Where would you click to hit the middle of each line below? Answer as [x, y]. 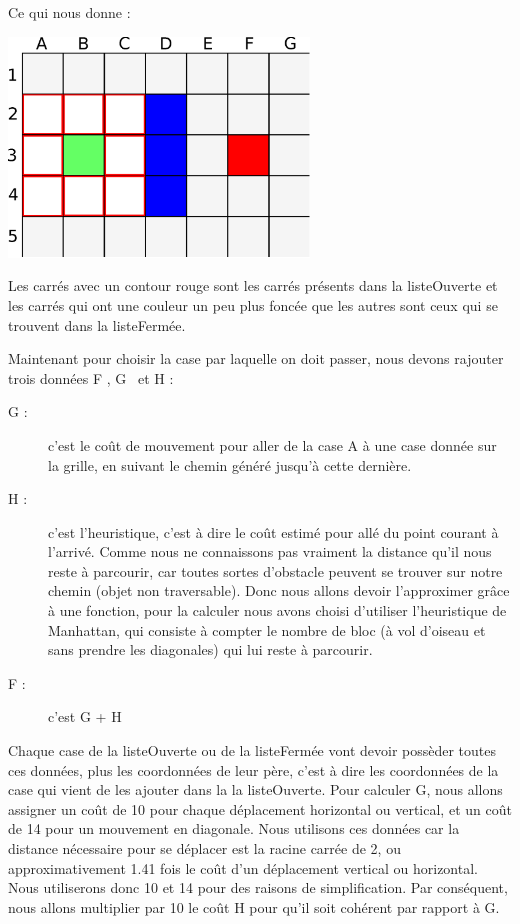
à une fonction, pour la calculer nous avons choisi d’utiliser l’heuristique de [277, 610]
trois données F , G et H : [91, 377]
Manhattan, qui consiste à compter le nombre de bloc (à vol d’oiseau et [267, 629]
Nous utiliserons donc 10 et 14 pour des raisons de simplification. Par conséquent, [258, 887]
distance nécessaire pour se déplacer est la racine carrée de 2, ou [204, 848]
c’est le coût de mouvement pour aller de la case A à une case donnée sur [272, 444]
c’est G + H [85, 716]
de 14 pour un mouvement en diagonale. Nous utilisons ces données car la [234, 828]
